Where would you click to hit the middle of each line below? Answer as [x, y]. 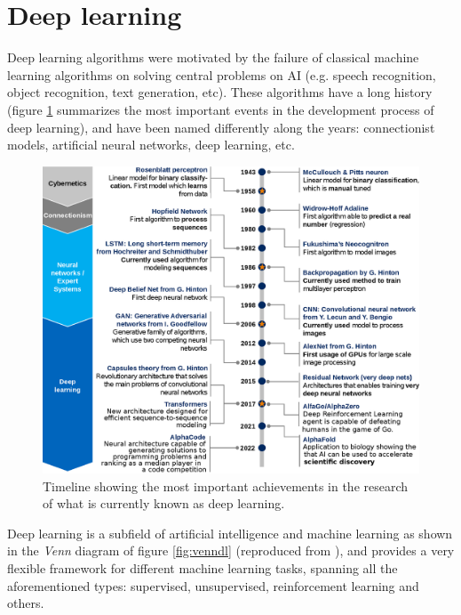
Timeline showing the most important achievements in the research [226, 486]
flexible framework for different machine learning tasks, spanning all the [203, 567]
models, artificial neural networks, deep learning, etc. [151, 145]
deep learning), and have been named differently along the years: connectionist [221, 127]
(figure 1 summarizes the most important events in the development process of [221, 109]
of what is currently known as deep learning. [164, 503]
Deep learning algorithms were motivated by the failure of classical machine [213, 57]
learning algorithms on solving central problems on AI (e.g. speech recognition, [222, 74]
